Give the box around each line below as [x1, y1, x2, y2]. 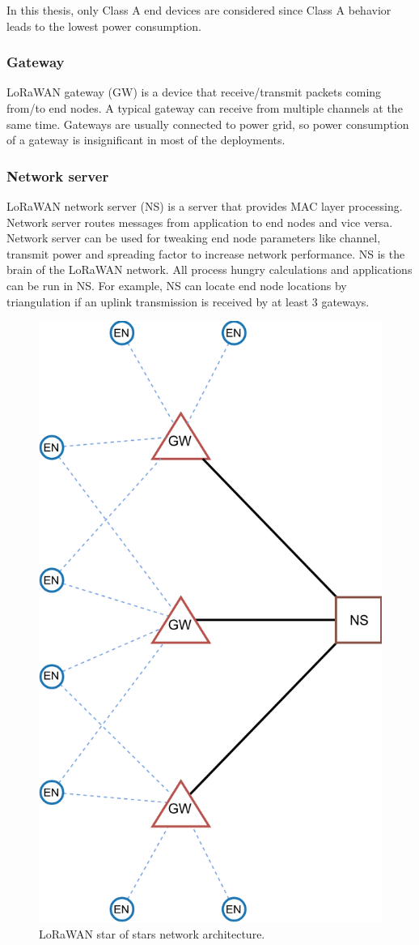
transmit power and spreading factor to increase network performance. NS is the [6, 245, 405, 262]
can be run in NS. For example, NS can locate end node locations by [6, 276, 347, 293]
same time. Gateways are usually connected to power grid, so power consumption [6, 115, 409, 132]
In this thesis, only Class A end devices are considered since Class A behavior [6, 2, 391, 18]
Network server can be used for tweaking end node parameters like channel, [6, 229, 381, 246]
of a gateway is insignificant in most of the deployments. [6, 131, 286, 148]
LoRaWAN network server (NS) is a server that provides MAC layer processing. [6, 198, 403, 214]
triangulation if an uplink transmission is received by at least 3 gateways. [6, 293, 370, 310]
